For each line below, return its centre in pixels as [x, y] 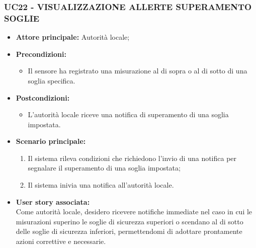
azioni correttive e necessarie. [61, 241]
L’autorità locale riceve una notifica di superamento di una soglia [128, 114]
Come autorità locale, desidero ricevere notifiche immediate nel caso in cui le [134, 212]
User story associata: [53, 201]
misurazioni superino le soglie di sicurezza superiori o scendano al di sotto [130, 221]
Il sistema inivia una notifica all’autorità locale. [101, 185]
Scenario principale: [51, 141]
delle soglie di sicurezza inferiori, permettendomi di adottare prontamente [129, 231]
